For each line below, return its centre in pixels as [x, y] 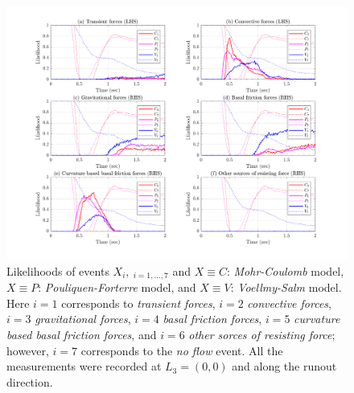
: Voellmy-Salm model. [286, 287]
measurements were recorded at [84, 366]
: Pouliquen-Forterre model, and [117, 287]
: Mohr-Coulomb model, [285, 270]
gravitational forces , [83, 319]
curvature [317, 319]
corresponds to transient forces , [138, 303]
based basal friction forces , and [82, 334]
